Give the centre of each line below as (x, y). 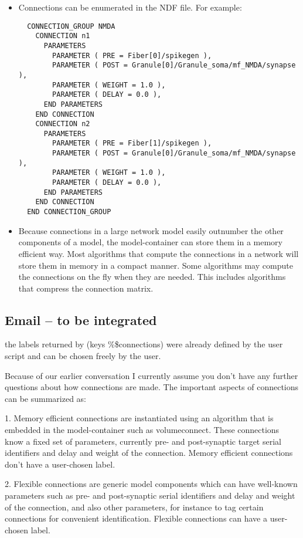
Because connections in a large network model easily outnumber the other (151, 230)
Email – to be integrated (81, 319)
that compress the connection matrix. (86, 288)
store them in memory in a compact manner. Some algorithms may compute (156, 265)
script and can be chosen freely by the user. (83, 356)
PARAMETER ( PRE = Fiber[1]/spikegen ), (132, 143)
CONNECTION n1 (63, 36)
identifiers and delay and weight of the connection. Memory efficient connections (149, 453)
